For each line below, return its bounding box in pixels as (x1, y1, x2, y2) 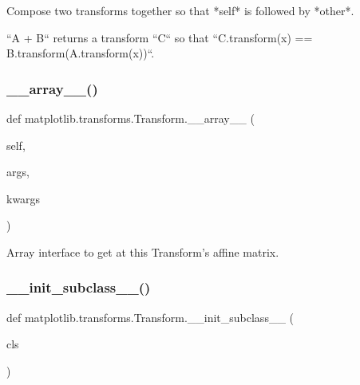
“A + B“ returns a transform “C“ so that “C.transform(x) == (6, 29, 313, 45)
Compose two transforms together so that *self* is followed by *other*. (6, 2, 354, 18)
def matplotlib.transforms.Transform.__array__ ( (6, 110, 255, 126)
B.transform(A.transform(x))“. (6, 45, 155, 61)
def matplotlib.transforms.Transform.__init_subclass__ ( (6, 308, 295, 325)
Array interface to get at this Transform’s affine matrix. (6, 243, 279, 260)
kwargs (6, 190, 41, 206)
